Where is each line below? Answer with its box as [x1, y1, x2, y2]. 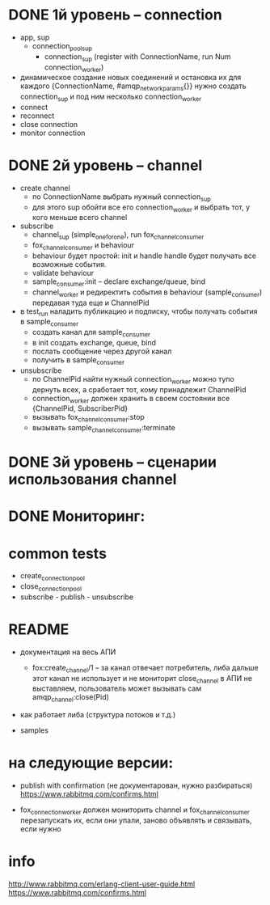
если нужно [19, 823, 62, 834]
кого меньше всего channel [32, 213, 128, 222]
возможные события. [32, 260, 107, 269]
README [8, 620, 70, 639]
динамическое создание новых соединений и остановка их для [19, 73, 242, 82]
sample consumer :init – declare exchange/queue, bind [32, 277, 206, 288]
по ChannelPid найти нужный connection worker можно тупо [32, 374, 234, 386]
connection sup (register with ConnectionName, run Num [44, 51, 231, 63]
